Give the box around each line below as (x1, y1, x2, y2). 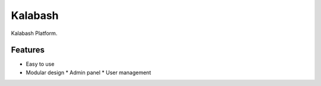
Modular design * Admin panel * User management (26, 69, 152, 76)
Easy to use (26, 60, 55, 68)
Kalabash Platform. (11, 30, 58, 37)
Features (11, 45, 45, 55)
